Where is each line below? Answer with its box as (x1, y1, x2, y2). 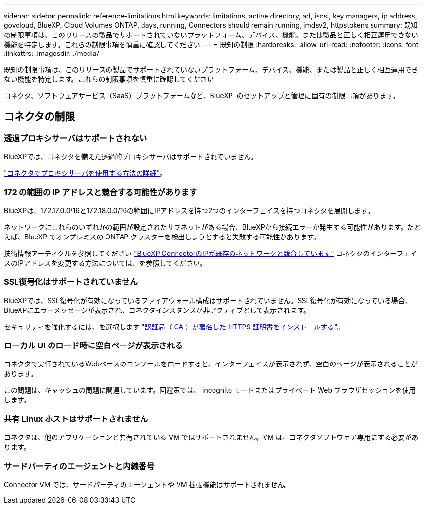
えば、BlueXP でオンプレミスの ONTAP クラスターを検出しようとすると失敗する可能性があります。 (4, 232, 320, 241)
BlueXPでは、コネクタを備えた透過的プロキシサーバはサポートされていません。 (4, 152, 258, 161)
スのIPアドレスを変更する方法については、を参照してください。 (4, 258, 207, 267)
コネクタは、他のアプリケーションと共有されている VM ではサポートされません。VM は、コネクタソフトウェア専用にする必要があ (4, 433, 419, 442)
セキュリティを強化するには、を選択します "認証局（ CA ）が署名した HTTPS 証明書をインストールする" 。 (4, 322, 344, 331)
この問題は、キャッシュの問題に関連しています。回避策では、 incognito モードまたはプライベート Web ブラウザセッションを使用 (4, 386, 416, 395)
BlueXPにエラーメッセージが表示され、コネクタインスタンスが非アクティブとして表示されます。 (4, 306, 310, 314)
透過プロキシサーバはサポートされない (4, 133, 147, 143)
